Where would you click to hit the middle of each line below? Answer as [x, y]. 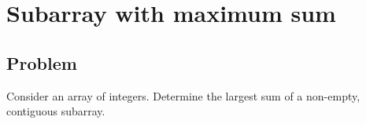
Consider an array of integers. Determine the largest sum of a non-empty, [183, 95]
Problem [42, 62]
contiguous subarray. [56, 111]
